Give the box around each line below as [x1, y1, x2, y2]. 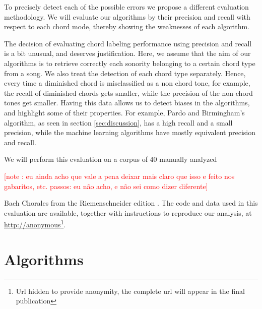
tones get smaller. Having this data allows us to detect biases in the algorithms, [4, 97, 250, 108]
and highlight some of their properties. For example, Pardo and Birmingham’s [4, 107, 245, 117]
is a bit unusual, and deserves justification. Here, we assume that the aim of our [4, 48, 251, 58]
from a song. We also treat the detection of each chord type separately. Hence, [4, 68, 246, 78]
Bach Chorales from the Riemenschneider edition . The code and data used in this [4, 198, 258, 208]
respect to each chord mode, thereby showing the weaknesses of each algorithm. [4, 21, 249, 32]
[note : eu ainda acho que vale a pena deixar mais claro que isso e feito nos [4, 170, 235, 181]
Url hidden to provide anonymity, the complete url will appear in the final [16, 285, 245, 296]
